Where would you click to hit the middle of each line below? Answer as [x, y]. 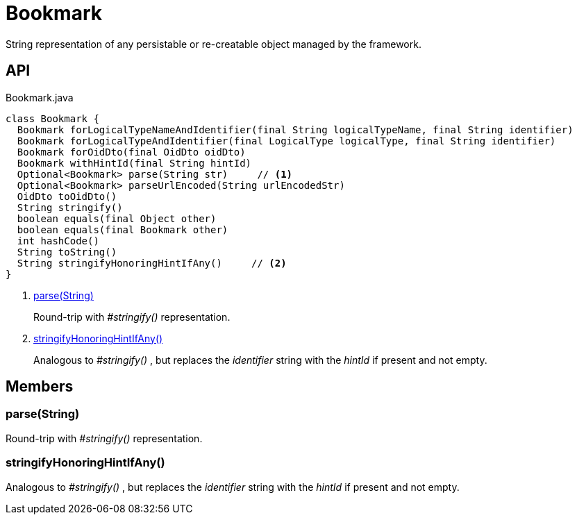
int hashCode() [58, 241]
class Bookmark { [52, 118]
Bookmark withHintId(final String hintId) [134, 163]
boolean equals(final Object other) [117, 218]
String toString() [67, 252]
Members [40, 387]
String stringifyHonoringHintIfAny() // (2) [152, 263]
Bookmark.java [40, 97]
